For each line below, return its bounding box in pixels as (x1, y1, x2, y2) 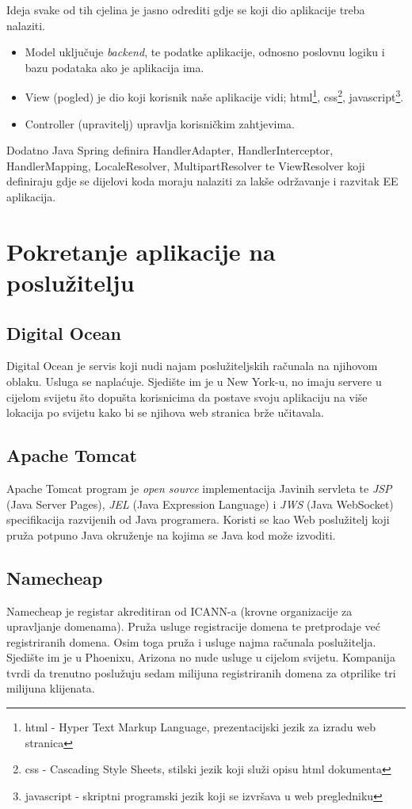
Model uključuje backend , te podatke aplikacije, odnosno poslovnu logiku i (25, 44, 385, 60)
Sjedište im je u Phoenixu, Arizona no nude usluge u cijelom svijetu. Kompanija (6, 649, 395, 666)
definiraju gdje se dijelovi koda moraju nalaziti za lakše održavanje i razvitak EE (6, 173, 399, 189)
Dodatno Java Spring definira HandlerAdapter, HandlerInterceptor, (6, 142, 334, 158)
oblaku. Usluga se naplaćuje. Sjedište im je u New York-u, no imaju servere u (6, 372, 382, 389)
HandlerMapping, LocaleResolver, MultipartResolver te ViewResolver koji (6, 157, 365, 174)
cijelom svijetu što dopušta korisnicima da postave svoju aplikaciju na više (6, 388, 368, 405)
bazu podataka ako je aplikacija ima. (25, 59, 204, 75)
